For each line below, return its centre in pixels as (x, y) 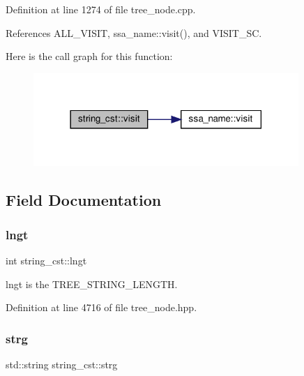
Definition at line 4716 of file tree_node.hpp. (101, 307)
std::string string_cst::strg (62, 364)
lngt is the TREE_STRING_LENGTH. (92, 284)
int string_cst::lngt (46, 261)
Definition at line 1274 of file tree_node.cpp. (101, 9)
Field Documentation (84, 200)
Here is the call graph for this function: (89, 56)
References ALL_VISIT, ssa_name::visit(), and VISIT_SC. (134, 32)
